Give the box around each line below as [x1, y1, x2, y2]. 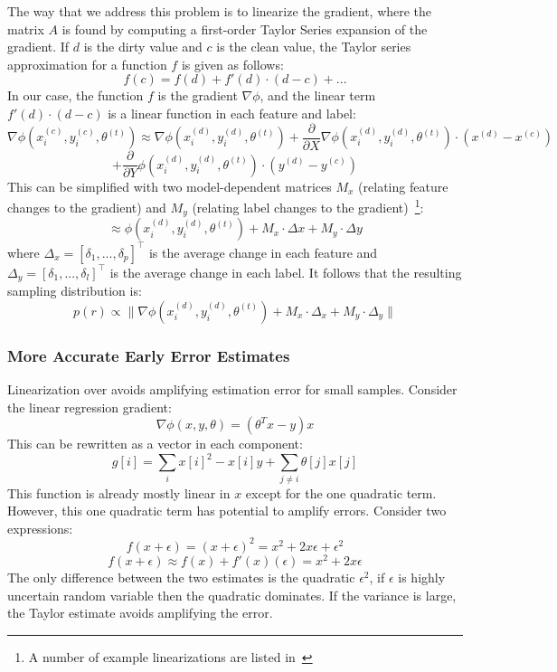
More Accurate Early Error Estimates [7, 344, 290, 366]
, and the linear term [260, 86, 376, 105]
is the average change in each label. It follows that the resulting [109, 262, 462, 281]
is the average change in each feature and [148, 242, 378, 261]
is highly [398, 567, 446, 586]
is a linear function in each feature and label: [108, 103, 356, 122]
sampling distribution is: [7, 281, 142, 300]
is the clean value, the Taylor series [216, 37, 411, 56]
